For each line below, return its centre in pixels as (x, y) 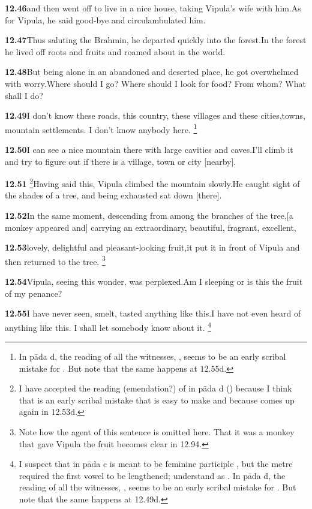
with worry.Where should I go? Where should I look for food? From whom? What (155, 83)
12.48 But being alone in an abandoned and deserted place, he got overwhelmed (152, 72)
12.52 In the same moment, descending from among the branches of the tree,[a (149, 216)
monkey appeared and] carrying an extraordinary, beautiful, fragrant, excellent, (151, 227)
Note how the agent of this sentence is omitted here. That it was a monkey (157, 432)
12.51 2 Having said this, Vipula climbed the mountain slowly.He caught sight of (152, 183)
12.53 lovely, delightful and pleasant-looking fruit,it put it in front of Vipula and (152, 247)
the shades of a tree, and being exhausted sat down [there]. (113, 195)
